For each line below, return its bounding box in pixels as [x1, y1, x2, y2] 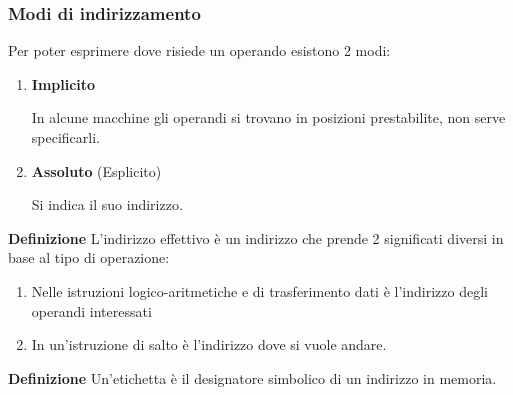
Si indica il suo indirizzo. [31, 194, 183, 215]
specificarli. [31, 127, 100, 147]
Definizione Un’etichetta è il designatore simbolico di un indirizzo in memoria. [8, 367, 497, 388]
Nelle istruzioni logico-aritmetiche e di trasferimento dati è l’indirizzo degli [31, 280, 488, 301]
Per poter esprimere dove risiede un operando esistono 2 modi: [8, 40, 391, 61]
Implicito [31, 73, 96, 94]
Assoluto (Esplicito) [31, 160, 162, 181]
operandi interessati [31, 300, 152, 321]
